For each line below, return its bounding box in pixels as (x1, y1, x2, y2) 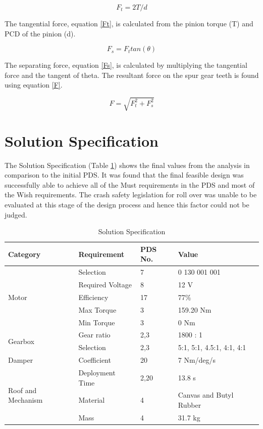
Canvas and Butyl (178, 390, 234, 400)
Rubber (178, 400, 201, 410)
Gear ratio (78, 329, 111, 340)
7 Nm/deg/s (178, 355, 216, 365)
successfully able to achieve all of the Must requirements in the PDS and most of (5, 179, 255, 190)
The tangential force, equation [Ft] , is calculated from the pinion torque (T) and (5, 18, 253, 28)
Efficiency (78, 291, 109, 302)
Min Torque (78, 317, 115, 327)
